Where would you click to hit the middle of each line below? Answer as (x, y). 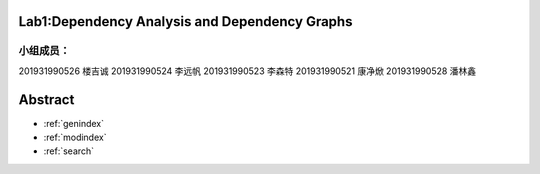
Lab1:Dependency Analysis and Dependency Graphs (185, 21)
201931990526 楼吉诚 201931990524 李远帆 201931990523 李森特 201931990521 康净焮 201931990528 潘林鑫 (247, 71)
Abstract (46, 99)
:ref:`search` (69, 151)
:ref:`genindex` (74, 123)
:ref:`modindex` (75, 137)
